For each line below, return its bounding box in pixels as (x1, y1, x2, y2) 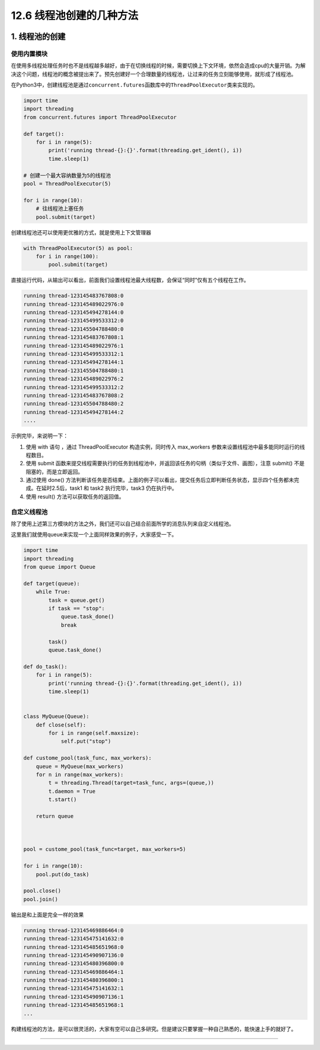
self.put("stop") (60, 738, 111, 745)
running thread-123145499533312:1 (23, 351, 124, 357)
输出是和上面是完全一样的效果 (11, 911, 84, 918)
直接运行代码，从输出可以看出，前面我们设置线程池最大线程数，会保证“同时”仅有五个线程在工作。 (11, 277, 249, 284)
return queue (36, 813, 74, 819)
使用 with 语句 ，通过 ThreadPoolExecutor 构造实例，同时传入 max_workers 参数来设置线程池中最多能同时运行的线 (25, 443, 305, 451)
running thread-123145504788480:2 (23, 401, 124, 407)
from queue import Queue (23, 564, 96, 570)
